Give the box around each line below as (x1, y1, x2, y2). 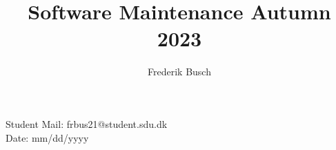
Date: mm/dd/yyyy (6, 130, 89, 144)
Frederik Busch (148, 64, 211, 79)
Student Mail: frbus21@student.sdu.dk (6, 116, 168, 131)
